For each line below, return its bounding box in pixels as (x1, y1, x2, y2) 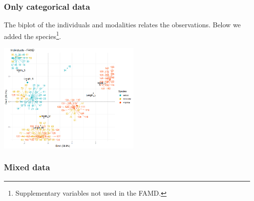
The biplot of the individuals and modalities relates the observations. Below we (4, 20, 241, 30)
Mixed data (4, 161, 50, 173)
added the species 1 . (4, 29, 61, 41)
